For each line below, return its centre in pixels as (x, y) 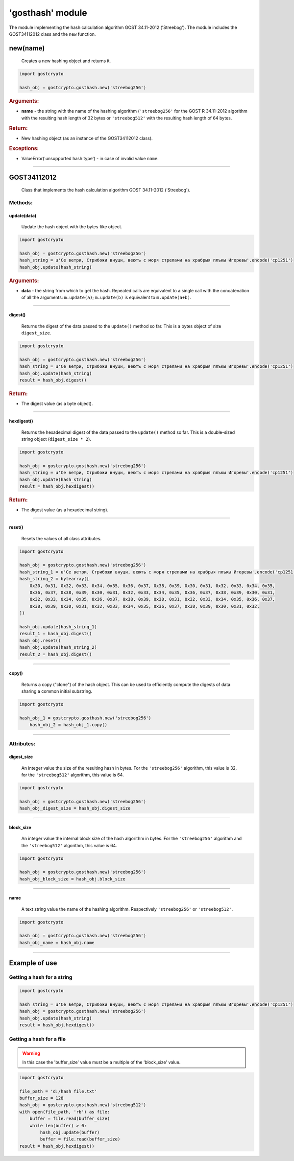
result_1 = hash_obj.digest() (56, 634)
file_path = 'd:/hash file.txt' (58, 1091)
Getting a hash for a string (41, 977)
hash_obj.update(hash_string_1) (58, 627)
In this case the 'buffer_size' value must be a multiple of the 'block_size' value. (101, 1062)
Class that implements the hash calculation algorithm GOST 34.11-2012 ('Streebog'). (106, 190)
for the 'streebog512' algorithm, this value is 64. (73, 775)
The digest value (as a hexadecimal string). (65, 510)
